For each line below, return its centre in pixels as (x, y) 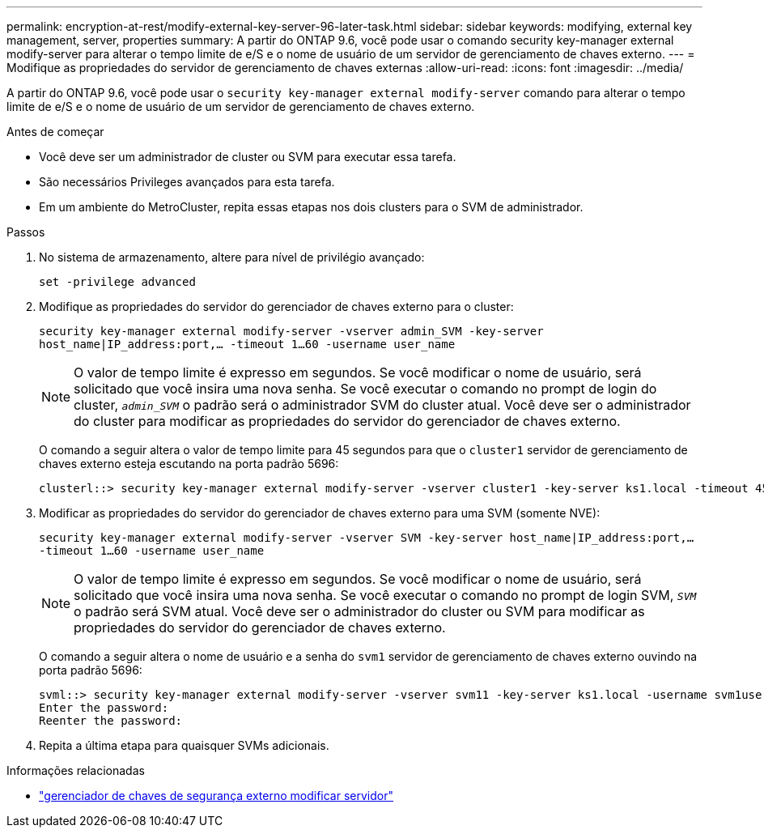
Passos (26, 232)
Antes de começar (55, 132)
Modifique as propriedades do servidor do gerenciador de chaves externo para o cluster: (276, 306)
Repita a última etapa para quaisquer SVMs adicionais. (184, 745)
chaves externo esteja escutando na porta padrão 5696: (189, 464)
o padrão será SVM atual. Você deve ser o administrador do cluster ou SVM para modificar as (359, 611)
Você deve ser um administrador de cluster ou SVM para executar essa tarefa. (248, 157)
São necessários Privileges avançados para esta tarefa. (187, 182)
